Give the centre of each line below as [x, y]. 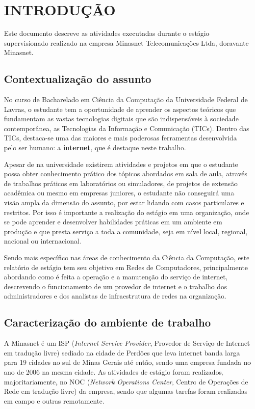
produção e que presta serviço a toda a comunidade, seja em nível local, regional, [126, 231]
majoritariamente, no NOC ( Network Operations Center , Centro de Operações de [126, 381]
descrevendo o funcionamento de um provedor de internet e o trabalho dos [115, 286]
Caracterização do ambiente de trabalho [107, 322]
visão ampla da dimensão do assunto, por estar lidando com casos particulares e [124, 203]
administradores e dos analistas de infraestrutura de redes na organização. [115, 296]
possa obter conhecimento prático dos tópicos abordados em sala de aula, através [126, 174]
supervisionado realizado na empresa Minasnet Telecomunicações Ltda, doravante [126, 42]
